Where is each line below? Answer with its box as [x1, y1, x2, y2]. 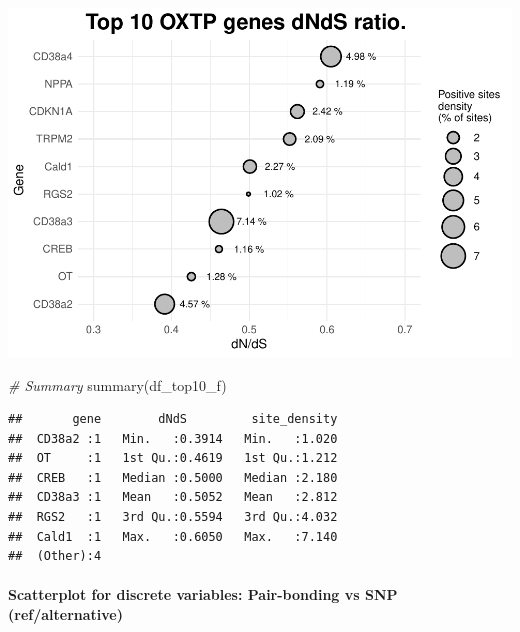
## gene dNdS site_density [8, 412, 338, 427]
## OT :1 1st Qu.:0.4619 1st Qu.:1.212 [8, 451, 338, 466]
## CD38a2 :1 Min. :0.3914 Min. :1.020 [8, 431, 338, 446]
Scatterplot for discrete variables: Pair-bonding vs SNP [8, 584, 398, 605]
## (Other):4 [8, 549, 102, 564]
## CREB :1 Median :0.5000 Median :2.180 [8, 470, 338, 485]
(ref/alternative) [8, 604, 123, 625]
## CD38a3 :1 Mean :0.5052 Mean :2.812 [8, 490, 338, 505]
